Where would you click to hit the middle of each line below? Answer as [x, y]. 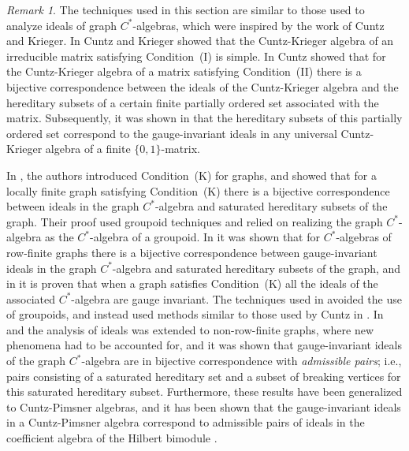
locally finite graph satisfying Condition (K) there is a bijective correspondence [198, 190]
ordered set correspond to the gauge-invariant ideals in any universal [172, 133]
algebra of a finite [88, 149]
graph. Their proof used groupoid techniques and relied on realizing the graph [195, 221]
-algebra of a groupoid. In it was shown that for [205, 237]
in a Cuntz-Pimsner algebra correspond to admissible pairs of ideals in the [186, 422]
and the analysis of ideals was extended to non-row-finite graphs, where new [190, 329]
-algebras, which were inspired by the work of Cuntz [258, 25]
